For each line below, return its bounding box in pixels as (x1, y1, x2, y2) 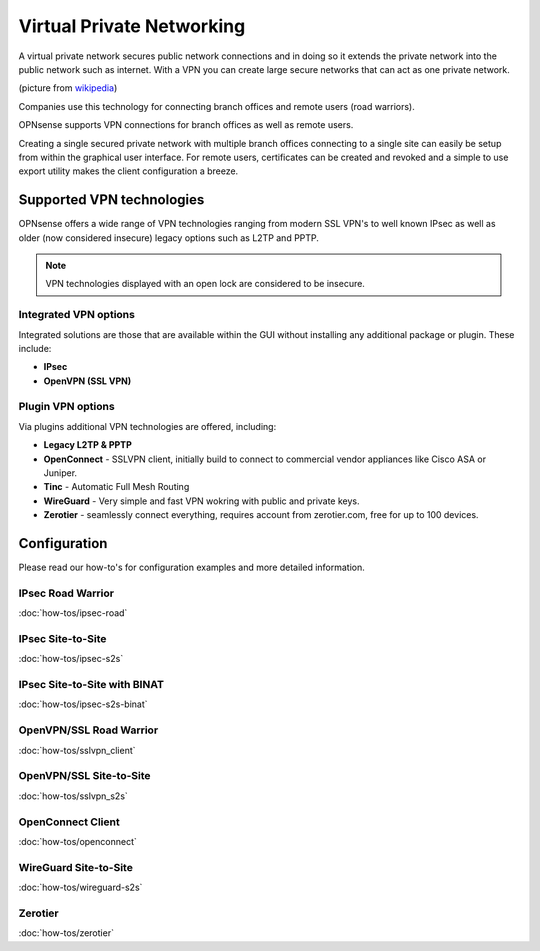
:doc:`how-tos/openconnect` (18, 835, 137, 847)
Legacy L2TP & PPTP (43, 439, 132, 451)
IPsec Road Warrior (18, 586, 115, 600)
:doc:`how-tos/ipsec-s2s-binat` (18, 698, 149, 710)
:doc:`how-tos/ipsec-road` (18, 607, 128, 619)
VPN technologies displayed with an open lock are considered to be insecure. (45, 278, 365, 290)
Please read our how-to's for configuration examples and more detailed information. (18, 561, 365, 574)
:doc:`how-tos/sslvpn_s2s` (18, 790, 129, 802)
